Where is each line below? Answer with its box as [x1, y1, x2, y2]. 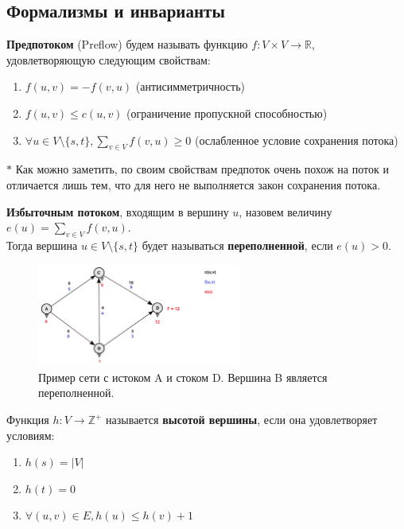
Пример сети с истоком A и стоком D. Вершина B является [38, 368, 328, 385]
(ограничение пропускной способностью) [126, 104, 328, 121]
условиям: [6, 426, 55, 443]
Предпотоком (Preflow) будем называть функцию [6, 36, 248, 53]
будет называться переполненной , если [142, 236, 333, 253]
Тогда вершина [6, 236, 78, 253]
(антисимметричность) [135, 78, 246, 95]
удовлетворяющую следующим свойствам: [6, 51, 211, 68]
